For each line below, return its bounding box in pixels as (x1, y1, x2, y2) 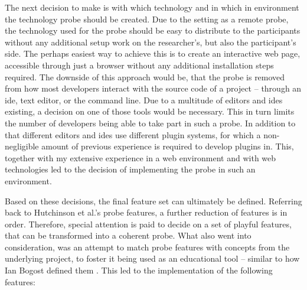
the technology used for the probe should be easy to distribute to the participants (5, 24, 301, 37)
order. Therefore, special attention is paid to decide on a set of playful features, (5, 217, 292, 230)
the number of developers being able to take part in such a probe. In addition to (5, 116, 296, 129)
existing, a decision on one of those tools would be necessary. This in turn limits (5, 105, 295, 118)
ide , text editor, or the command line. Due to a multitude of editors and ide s (5, 93, 283, 106)
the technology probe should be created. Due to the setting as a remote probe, (5, 12, 289, 25)
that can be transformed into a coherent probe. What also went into (5, 229, 252, 242)
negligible (5, 140, 39, 152)
